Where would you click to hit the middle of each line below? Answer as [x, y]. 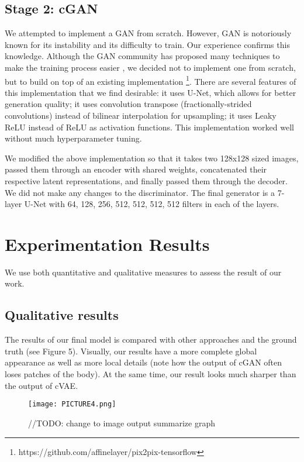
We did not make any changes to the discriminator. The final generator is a [140, 192]
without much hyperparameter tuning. [73, 138]
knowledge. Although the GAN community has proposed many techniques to [142, 56]
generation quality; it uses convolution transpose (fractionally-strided [128, 104]
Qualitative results [62, 315]
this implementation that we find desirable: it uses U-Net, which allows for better [151, 92]
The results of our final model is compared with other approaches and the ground [151, 339]
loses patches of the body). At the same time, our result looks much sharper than [151, 374]
